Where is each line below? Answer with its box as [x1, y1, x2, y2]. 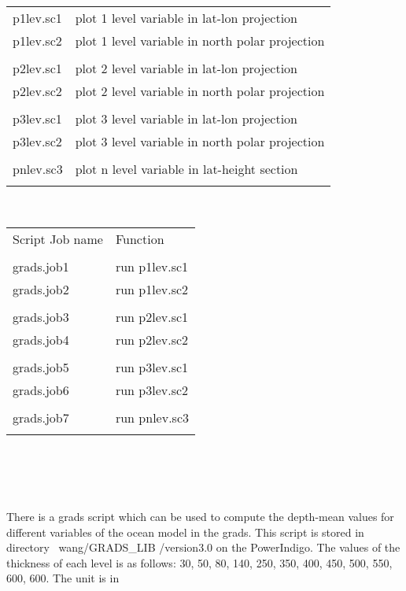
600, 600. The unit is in [6, 570, 120, 586]
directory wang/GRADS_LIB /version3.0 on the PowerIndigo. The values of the [6, 539, 400, 556]
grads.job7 [13, 408, 69, 427]
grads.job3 [13, 307, 69, 326]
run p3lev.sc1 [115, 357, 189, 376]
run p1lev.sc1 [115, 257, 189, 275]
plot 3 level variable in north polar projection [75, 132, 325, 150]
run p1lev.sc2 [115, 279, 189, 298]
